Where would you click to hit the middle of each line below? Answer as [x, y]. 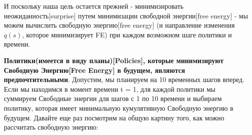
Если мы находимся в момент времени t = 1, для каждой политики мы [110, 89]
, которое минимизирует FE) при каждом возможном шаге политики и [127, 34]
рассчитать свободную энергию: [51, 127]
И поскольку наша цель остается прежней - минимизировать [94, 6]
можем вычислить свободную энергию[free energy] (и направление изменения [119, 25]
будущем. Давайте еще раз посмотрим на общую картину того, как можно [114, 117]
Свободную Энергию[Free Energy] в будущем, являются [95, 70]
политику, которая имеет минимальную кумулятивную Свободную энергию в [119, 108]
